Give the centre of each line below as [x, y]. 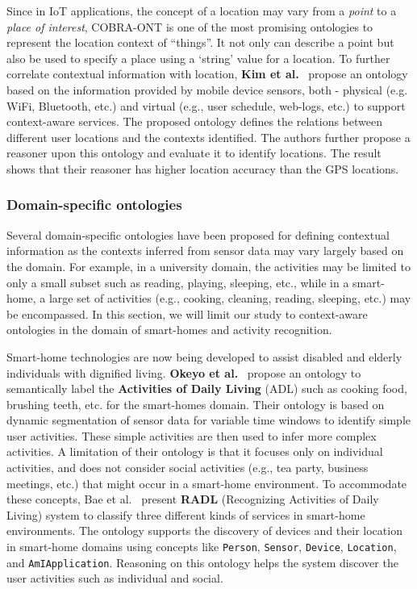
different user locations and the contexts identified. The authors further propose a [208, 137]
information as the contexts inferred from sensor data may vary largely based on [205, 251]
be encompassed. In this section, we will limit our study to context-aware [187, 313]
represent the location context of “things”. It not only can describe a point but [200, 42]
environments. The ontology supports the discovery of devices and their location [204, 531]
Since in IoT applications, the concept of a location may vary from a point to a [202, 10]
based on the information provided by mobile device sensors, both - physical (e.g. [207, 89]
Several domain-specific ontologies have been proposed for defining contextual [198, 234]
